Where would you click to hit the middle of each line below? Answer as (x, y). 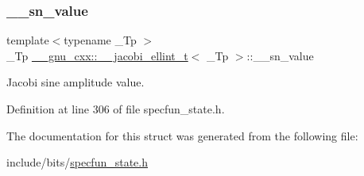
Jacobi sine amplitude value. (76, 82)
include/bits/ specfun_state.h (77, 162)
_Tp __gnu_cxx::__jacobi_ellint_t (97, 55)
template (28, 40)
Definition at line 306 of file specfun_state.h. (116, 109)
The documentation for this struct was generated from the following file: (182, 135)
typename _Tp (100, 40)
